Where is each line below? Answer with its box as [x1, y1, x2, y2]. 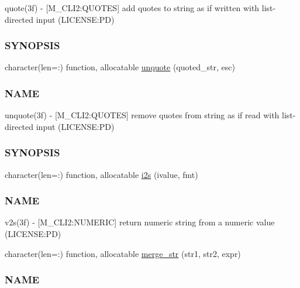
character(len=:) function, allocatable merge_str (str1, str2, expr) [5, 247, 241, 259]
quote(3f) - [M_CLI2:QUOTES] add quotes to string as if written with [5, 2, 260, 13]
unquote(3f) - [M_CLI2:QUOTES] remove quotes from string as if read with [5, 109, 280, 121]
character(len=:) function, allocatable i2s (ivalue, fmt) [5, 168, 198, 180]
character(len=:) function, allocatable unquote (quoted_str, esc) [5, 61, 235, 73]
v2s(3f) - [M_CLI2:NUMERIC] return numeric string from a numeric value [5, 216, 275, 228]
